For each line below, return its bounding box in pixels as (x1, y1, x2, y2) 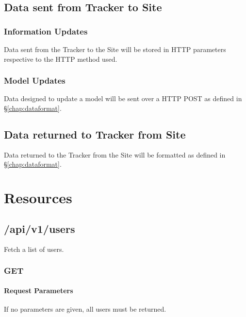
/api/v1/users (4, 221, 75, 236)
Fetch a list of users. (4, 244, 64, 254)
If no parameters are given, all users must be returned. (4, 303, 166, 314)
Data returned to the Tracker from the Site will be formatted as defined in (4, 149, 226, 159)
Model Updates (4, 74, 66, 87)
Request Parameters (4, 285, 73, 295)
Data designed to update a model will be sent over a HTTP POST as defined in (4, 93, 242, 104)
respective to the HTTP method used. (4, 53, 117, 64)
